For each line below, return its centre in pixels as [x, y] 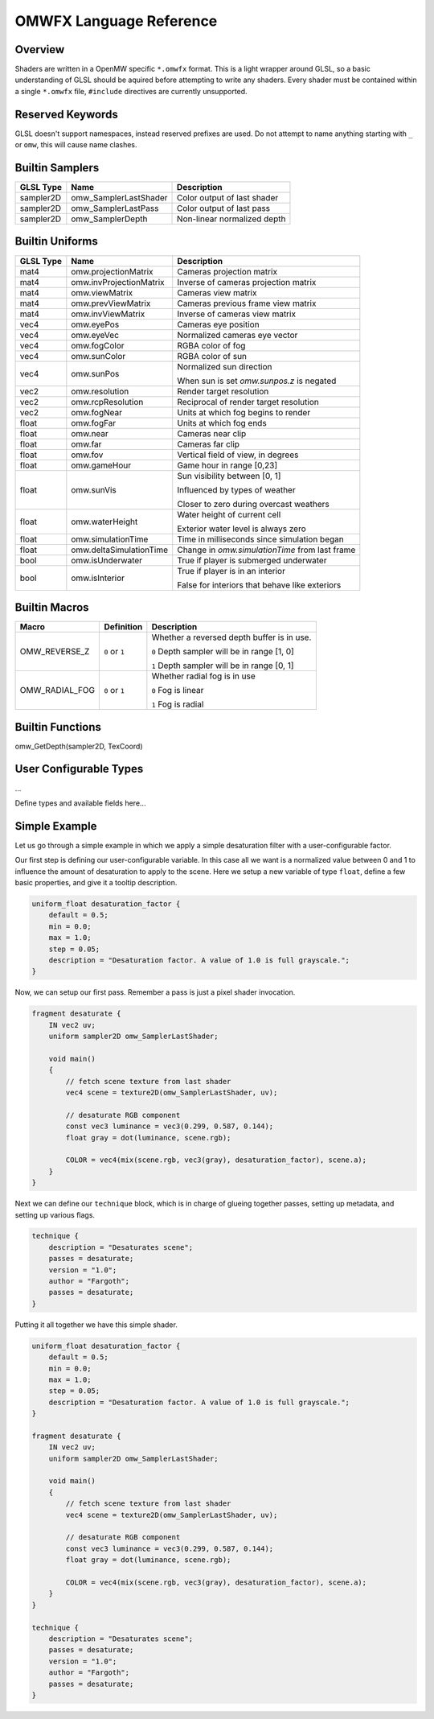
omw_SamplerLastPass [115, 208]
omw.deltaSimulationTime [120, 550]
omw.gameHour [101, 465]
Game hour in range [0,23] [227, 465]
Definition [123, 627]
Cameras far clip [209, 444]
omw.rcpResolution [107, 402]
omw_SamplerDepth [109, 219]
